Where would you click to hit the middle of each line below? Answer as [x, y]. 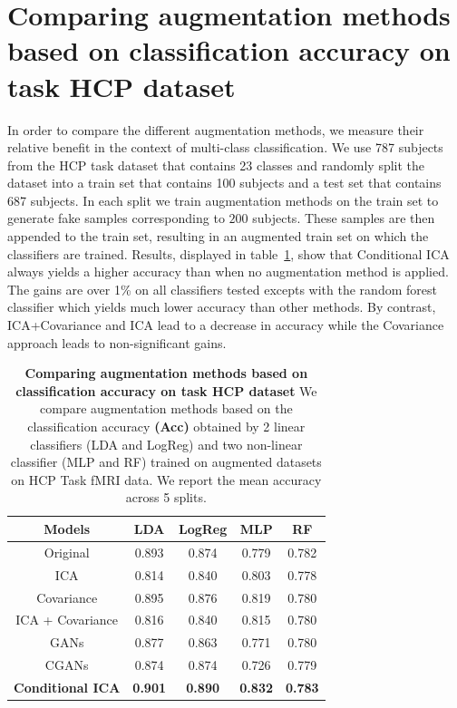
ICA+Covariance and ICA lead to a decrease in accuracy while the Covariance [226, 325]
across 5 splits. [166, 497]
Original [67, 552]
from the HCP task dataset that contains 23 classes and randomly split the [216, 165]
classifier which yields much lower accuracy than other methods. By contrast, [222, 307]
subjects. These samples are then [344, 218]
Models [67, 528]
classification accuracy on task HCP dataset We [166, 390]
